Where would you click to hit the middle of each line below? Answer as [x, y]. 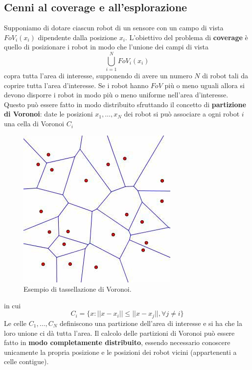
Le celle [15, 323]
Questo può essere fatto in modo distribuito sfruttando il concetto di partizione [125, 104]
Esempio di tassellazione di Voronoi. [78, 289]
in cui [12, 305]
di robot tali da [225, 76]
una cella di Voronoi [34, 124]
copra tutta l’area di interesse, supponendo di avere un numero [98, 76]
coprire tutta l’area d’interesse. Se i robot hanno [76, 85]
